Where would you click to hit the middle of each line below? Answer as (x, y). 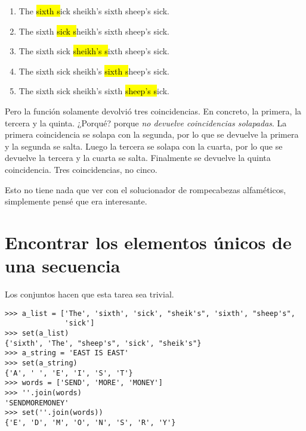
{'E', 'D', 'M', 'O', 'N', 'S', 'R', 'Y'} (90, 422)
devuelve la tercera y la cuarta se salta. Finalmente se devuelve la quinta (138, 158)
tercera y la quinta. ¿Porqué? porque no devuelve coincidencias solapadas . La (146, 123)
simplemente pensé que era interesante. (76, 201)
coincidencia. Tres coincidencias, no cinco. (81, 169)
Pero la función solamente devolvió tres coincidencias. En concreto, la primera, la (153, 111)
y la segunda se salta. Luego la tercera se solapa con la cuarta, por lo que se (144, 146)
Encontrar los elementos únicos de (148, 242)
